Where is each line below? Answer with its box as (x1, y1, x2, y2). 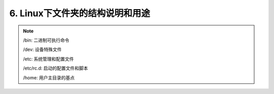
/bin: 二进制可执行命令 (23, 37, 70, 43)
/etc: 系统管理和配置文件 (23, 56, 74, 62)
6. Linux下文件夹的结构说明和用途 (9, 8, 150, 19)
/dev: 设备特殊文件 (23, 46, 62, 53)
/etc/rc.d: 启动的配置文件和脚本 (23, 65, 88, 71)
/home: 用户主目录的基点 (23, 74, 75, 81)
